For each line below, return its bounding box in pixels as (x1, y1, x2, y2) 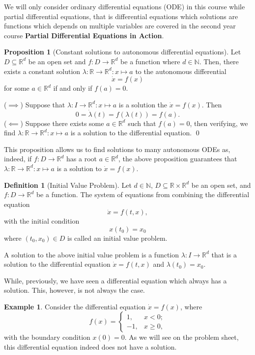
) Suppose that (20, 99, 65, 109)
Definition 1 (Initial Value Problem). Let (4, 179, 132, 190)
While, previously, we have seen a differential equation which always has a (4, 275, 227, 285)
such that (128, 118, 156, 128)
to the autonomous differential (135, 66, 227, 76)
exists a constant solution (4, 66, 81, 76)
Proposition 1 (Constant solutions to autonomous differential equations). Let (4, 47, 241, 57)
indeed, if (4, 153, 32, 164)
